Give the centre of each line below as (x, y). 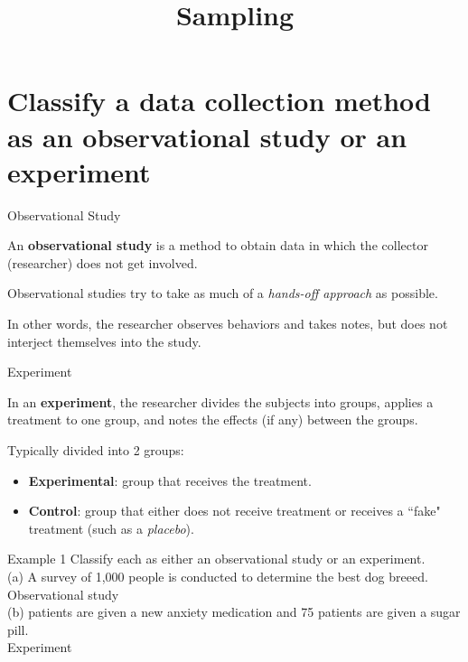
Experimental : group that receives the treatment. (170, 480)
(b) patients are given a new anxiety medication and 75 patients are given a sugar (234, 612)
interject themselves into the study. (104, 341)
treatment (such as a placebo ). (111, 528)
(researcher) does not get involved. (103, 262)
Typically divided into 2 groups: (96, 450)
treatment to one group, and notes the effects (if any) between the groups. (213, 420)
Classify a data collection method (219, 101)
